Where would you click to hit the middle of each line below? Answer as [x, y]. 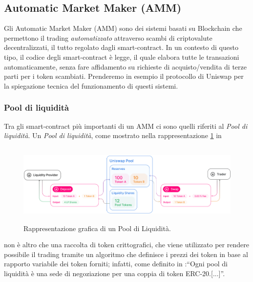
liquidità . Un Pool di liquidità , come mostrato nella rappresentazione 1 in [113, 135]
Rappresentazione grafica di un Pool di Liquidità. [97, 228]
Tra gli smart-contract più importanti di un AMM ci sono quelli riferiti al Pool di [126, 126]
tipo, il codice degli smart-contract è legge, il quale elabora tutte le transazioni [122, 57]
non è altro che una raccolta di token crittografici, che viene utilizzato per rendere [126, 245]
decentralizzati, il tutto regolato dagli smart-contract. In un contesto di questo [121, 47]
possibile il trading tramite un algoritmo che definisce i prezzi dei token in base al [126, 254]
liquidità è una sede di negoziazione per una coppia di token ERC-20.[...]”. [115, 273]
